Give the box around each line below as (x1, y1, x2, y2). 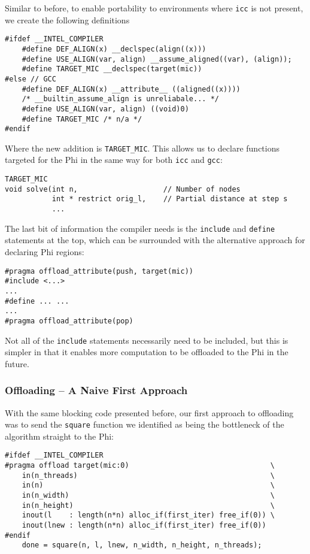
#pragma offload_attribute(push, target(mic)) (5, 267, 193, 276)
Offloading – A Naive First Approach (5, 383, 188, 398)
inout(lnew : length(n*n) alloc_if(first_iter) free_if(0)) (22, 521, 266, 530)
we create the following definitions (5, 13, 130, 26)
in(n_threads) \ (22, 471, 275, 480)
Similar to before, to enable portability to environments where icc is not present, (5, 2, 303, 14)
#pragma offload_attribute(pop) (5, 316, 133, 325)
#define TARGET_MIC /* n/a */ (22, 114, 142, 123)
